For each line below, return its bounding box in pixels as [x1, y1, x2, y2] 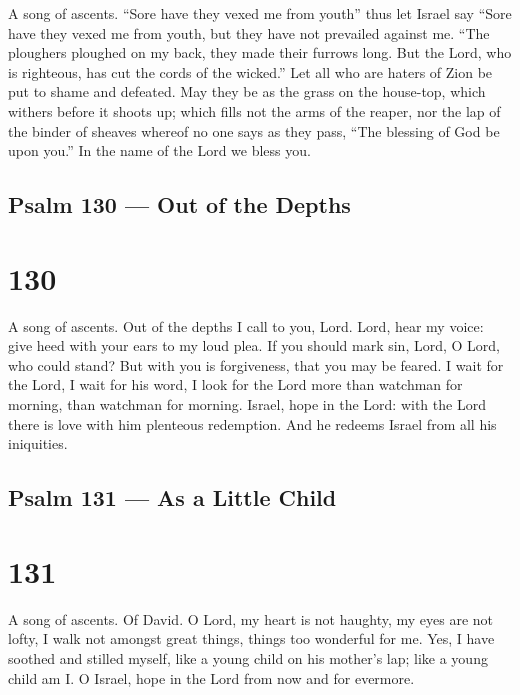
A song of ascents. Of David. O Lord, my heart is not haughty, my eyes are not [8, 608, 494, 629]
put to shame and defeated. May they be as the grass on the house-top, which [8, 81, 486, 102]
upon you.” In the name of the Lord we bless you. [8, 140, 311, 161]
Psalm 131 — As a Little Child [8, 482, 337, 513]
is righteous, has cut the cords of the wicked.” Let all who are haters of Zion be [8, 61, 493, 82]
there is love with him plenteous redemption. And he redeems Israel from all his [8, 413, 497, 434]
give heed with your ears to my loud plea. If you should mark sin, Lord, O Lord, [8, 335, 501, 356]
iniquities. [8, 433, 68, 454]
